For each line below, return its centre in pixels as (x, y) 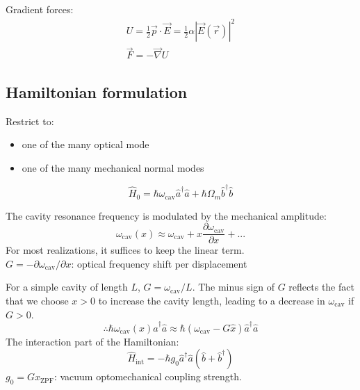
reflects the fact (321, 287)
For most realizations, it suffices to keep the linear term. (125, 250)
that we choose (37, 300)
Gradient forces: (40, 9)
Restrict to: (30, 121)
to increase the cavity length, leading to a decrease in (212, 300)
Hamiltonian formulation (97, 91)
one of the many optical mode (85, 144)
